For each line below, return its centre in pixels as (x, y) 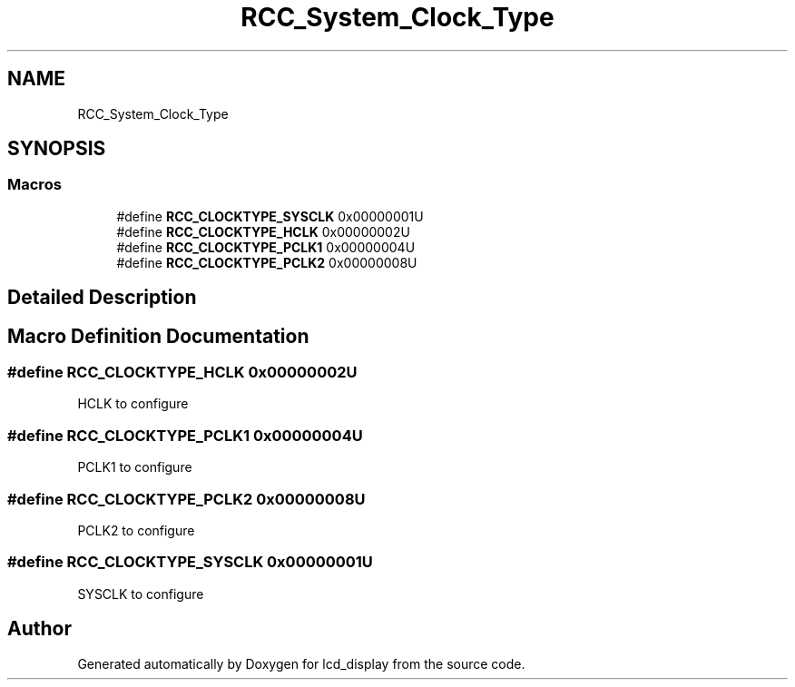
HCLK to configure (133, 404)
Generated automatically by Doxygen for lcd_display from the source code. (301, 663)
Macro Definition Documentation (158, 336)
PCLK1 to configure (135, 467)
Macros (34, 185)
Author (39, 629)
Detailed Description (102, 298)
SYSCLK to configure (141, 594)
